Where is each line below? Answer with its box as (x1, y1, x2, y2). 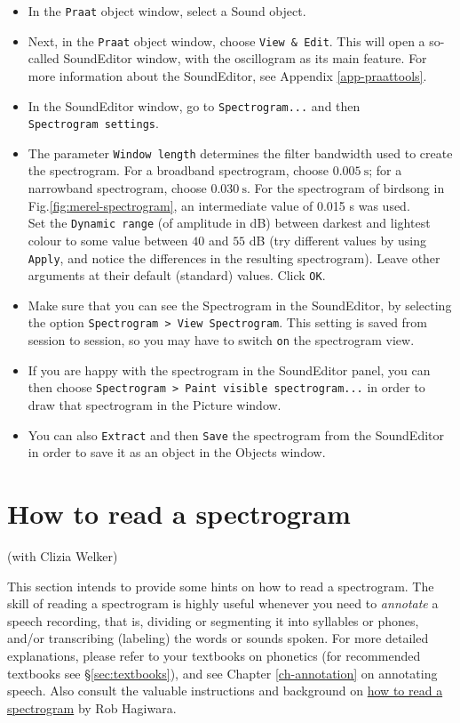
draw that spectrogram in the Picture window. (28, 395, 282, 414)
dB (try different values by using (249, 230, 426, 249)
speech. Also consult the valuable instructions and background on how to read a (7, 681, 443, 700)
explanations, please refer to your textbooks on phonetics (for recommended (7, 646, 421, 664)
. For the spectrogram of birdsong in (246, 179, 445, 197)
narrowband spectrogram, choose (28, 179, 207, 197)
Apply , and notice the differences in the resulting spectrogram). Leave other (28, 248, 440, 267)
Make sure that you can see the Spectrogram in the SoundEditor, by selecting (28, 295, 452, 314)
